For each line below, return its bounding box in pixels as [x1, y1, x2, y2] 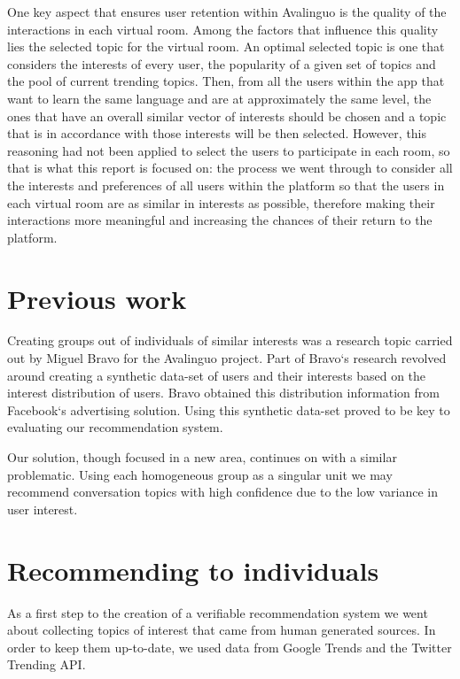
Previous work [7, 280, 187, 316]
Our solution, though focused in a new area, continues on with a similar [7, 448, 397, 466]
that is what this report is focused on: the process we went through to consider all [7, 158, 453, 177]
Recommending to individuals [7, 552, 379, 588]
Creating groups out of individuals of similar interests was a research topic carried [7, 331, 453, 350]
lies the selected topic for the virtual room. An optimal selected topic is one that [7, 37, 445, 56]
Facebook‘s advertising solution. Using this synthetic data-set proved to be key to [7, 400, 450, 419]
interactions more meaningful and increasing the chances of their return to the [7, 211, 433, 229]
